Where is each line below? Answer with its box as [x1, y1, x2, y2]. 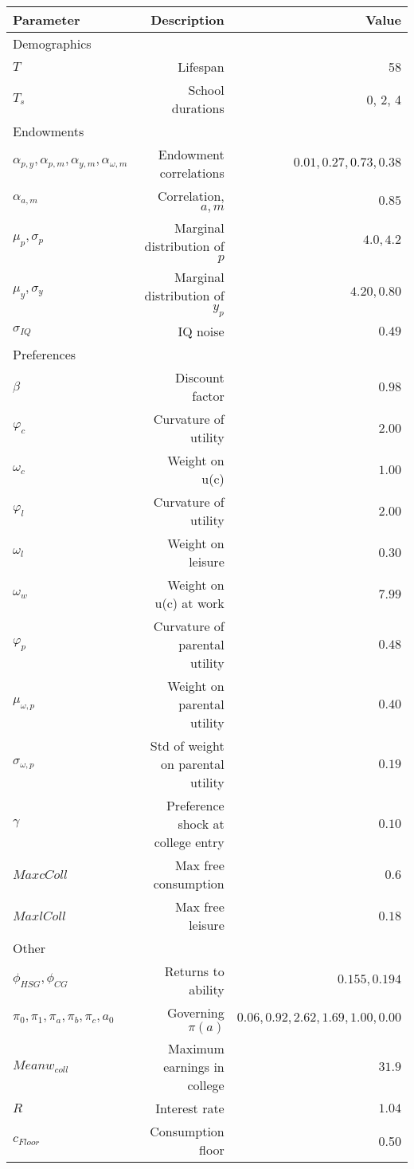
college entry [154, 833, 225, 852]
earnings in [163, 1057, 225, 1077]
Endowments [13, 122, 84, 140]
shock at [178, 814, 225, 834]
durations [171, 99, 225, 117]
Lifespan [178, 57, 225, 76]
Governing [167, 1003, 225, 1022]
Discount [175, 368, 225, 387]
